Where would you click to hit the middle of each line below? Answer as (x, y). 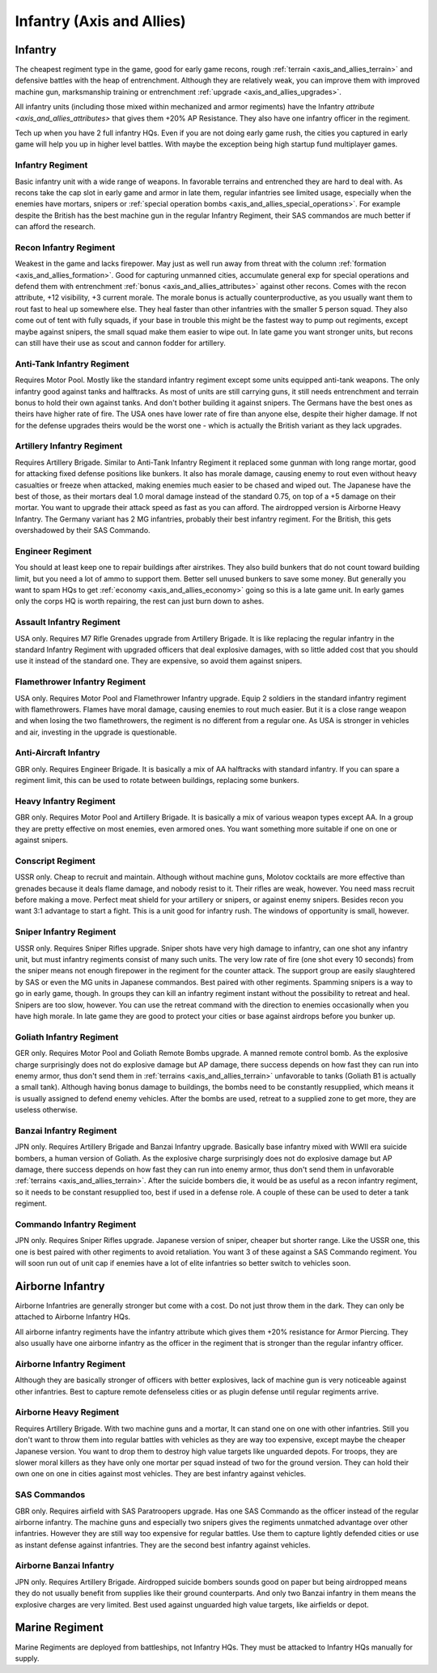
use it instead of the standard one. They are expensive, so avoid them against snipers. (159, 661)
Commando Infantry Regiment (76, 1224)
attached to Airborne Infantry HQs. (73, 1317)
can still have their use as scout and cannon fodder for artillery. (120, 343)
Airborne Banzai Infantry (65, 1565)
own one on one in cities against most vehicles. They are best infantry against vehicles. (161, 1474)
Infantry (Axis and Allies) (100, 21)
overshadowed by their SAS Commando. (83, 530)
